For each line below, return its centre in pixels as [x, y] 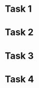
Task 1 [18, 9]
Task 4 [19, 79]
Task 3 [19, 56]
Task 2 [19, 32]
